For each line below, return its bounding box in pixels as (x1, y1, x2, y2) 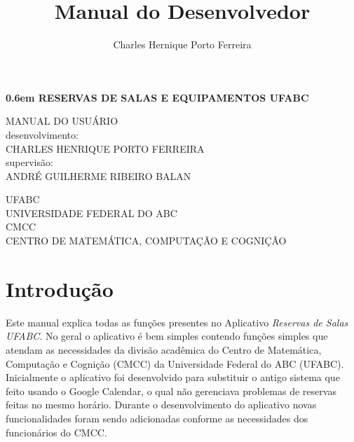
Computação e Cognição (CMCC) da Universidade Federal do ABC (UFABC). (6, 356, 344, 371)
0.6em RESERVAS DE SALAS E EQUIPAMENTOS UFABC (6, 90, 309, 104)
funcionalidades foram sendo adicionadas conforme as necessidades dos (6, 410, 308, 425)
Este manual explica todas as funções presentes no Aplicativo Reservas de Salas (6, 315, 348, 329)
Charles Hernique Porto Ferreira (113, 37, 252, 52)
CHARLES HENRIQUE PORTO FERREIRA (6, 141, 205, 156)
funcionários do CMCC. (6, 424, 107, 439)
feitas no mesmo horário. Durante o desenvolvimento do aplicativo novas (6, 397, 317, 412)
